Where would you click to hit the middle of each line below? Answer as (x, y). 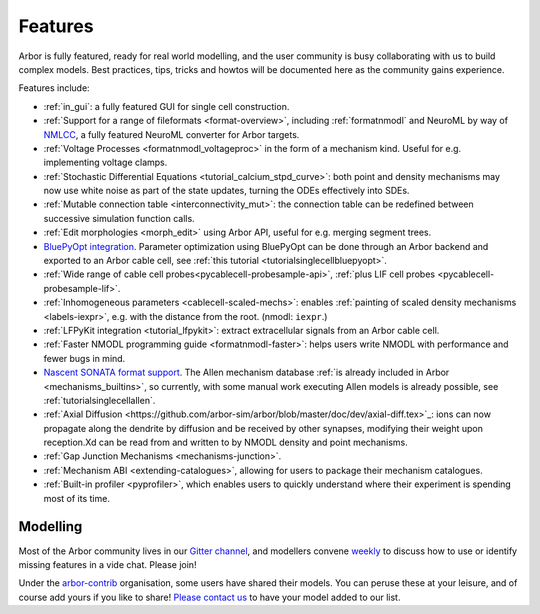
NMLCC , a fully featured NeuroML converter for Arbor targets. (171, 134)
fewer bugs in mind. (84, 358)
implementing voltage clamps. (105, 162)
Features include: (54, 88)
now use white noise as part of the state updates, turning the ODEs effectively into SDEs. (226, 191)
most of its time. (76, 498)
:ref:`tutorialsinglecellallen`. (99, 400)
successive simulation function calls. (119, 218)
